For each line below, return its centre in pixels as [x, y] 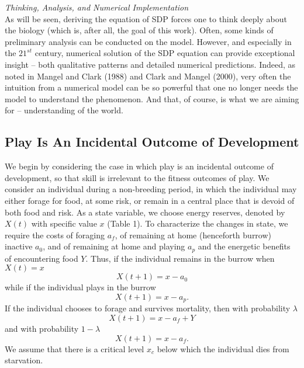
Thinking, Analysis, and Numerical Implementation [97, 7]
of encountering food [42, 258]
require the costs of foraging [55, 235]
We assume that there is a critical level [75, 348]
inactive [19, 246]
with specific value [64, 223]
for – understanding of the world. [64, 110]
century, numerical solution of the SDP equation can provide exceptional [165, 53]
